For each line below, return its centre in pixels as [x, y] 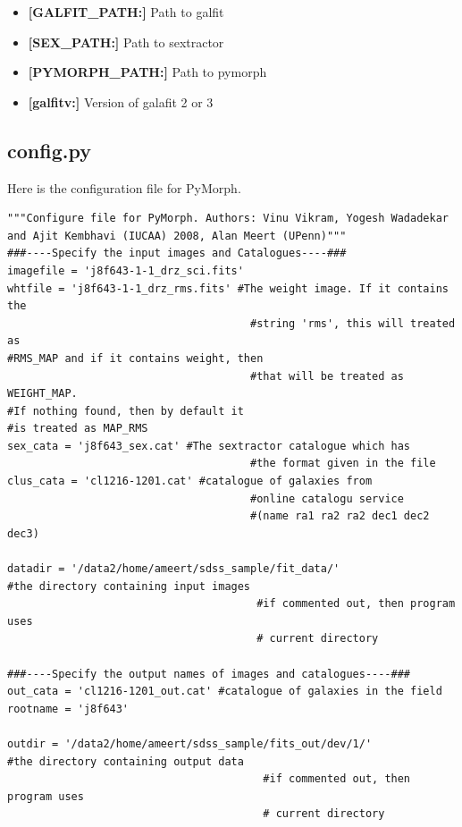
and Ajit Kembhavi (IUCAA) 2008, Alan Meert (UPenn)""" [177, 236]
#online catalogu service [327, 498]
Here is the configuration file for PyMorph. [124, 187]
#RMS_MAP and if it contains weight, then [135, 358]
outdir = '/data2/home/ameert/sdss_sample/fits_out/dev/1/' [190, 743]
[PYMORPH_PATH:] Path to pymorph [147, 72]
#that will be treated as [327, 376]
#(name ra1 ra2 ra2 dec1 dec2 [340, 516]
